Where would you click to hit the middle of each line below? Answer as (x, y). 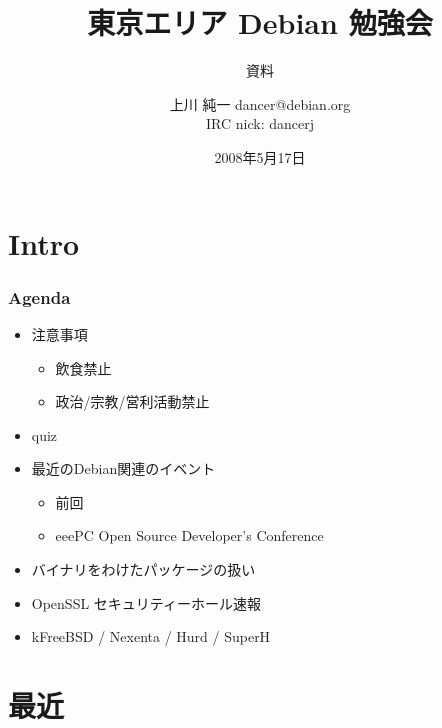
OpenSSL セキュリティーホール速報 (146, 602)
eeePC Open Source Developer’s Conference (189, 535)
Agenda (39, 296)
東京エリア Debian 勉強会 (260, 22)
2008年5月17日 (260, 156)
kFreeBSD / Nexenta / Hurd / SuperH (151, 636)
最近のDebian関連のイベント (123, 468)
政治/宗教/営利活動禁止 (132, 401)
